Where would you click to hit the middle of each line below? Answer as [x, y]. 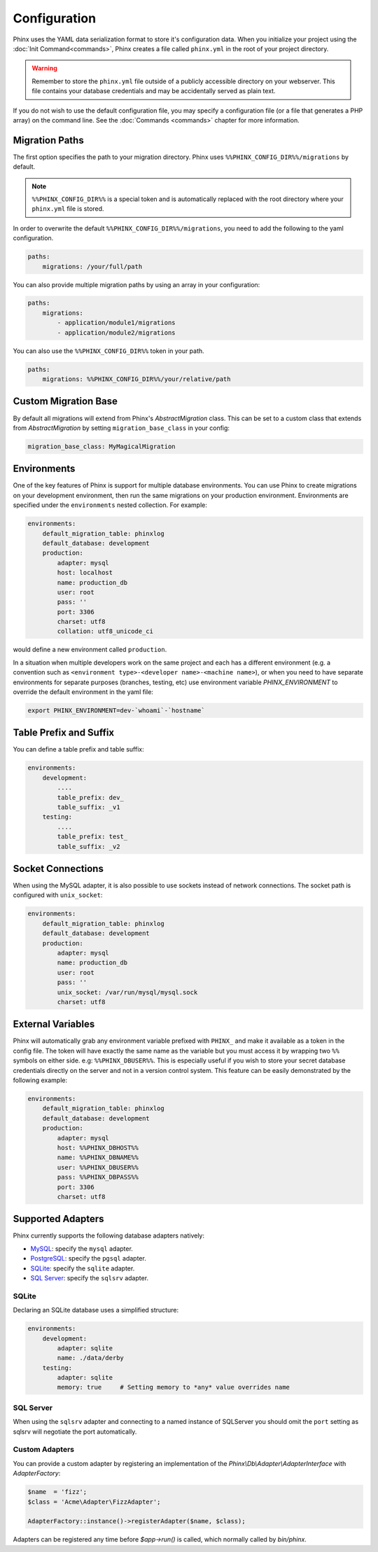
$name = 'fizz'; [57, 1492]
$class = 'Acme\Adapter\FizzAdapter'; [94, 1502]
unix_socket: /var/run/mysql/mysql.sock [127, 992]
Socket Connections [58, 869]
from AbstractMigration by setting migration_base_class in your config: [121, 428]
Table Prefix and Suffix [64, 733]
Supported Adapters [58, 1219]
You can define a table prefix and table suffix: [78, 749]
